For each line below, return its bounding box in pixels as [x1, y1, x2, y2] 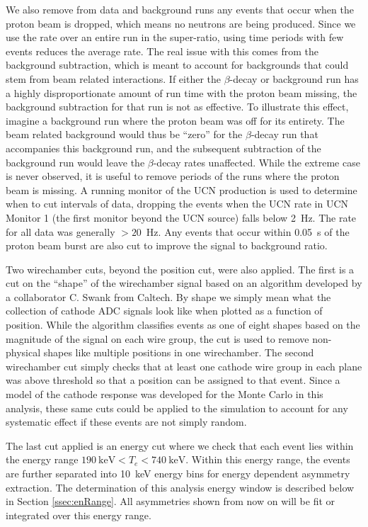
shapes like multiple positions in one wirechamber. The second [43, 345, 314, 360]
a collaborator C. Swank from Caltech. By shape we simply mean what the [6, 289, 331, 304]
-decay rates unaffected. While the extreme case [153, 154, 360, 169]
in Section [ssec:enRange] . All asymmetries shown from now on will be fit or [6, 494, 335, 509]
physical [6, 345, 41, 360]
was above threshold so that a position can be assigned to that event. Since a [6, 373, 340, 387]
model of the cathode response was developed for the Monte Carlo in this [6, 387, 323, 402]
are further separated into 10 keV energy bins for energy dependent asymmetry [6, 466, 350, 480]
